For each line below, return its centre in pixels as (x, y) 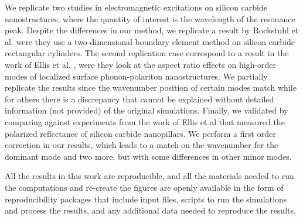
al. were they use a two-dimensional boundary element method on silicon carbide (150, 41)
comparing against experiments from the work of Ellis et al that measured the (145, 121)
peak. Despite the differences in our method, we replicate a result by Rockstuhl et (152, 30)
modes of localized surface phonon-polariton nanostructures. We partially (136, 76)
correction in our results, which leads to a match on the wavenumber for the (142, 145)
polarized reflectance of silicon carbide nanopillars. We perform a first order (140, 133)
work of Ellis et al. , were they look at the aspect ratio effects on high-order (140, 64)
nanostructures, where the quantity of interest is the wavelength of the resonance (150, 18)
